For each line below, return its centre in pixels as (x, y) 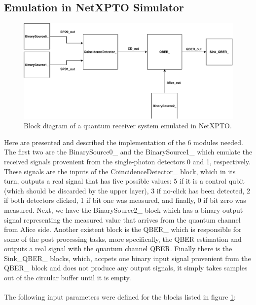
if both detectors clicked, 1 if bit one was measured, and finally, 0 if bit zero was (125, 200)
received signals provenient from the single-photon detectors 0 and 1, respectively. (127, 161)
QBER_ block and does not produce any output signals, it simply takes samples (126, 268)
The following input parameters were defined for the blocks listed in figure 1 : (120, 297)
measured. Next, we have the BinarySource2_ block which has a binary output (124, 210)
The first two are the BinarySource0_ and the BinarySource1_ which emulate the (128, 152)
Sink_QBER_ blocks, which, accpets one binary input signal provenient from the (128, 258)
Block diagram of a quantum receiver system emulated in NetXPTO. (128, 126)
